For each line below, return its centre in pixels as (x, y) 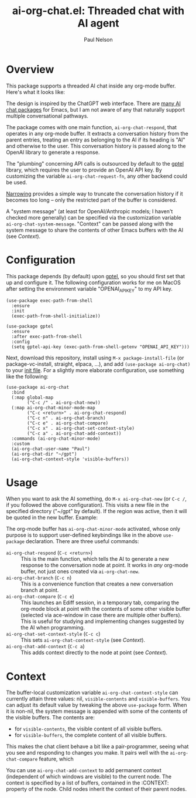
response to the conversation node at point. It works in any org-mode (104, 565)
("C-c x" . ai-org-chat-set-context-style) (81, 429)
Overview (30, 69)
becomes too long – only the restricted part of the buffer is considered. (92, 200)
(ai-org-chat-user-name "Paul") (51, 449)
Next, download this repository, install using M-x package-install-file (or (95, 358)
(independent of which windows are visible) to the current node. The (89, 777)
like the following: (27, 376)
